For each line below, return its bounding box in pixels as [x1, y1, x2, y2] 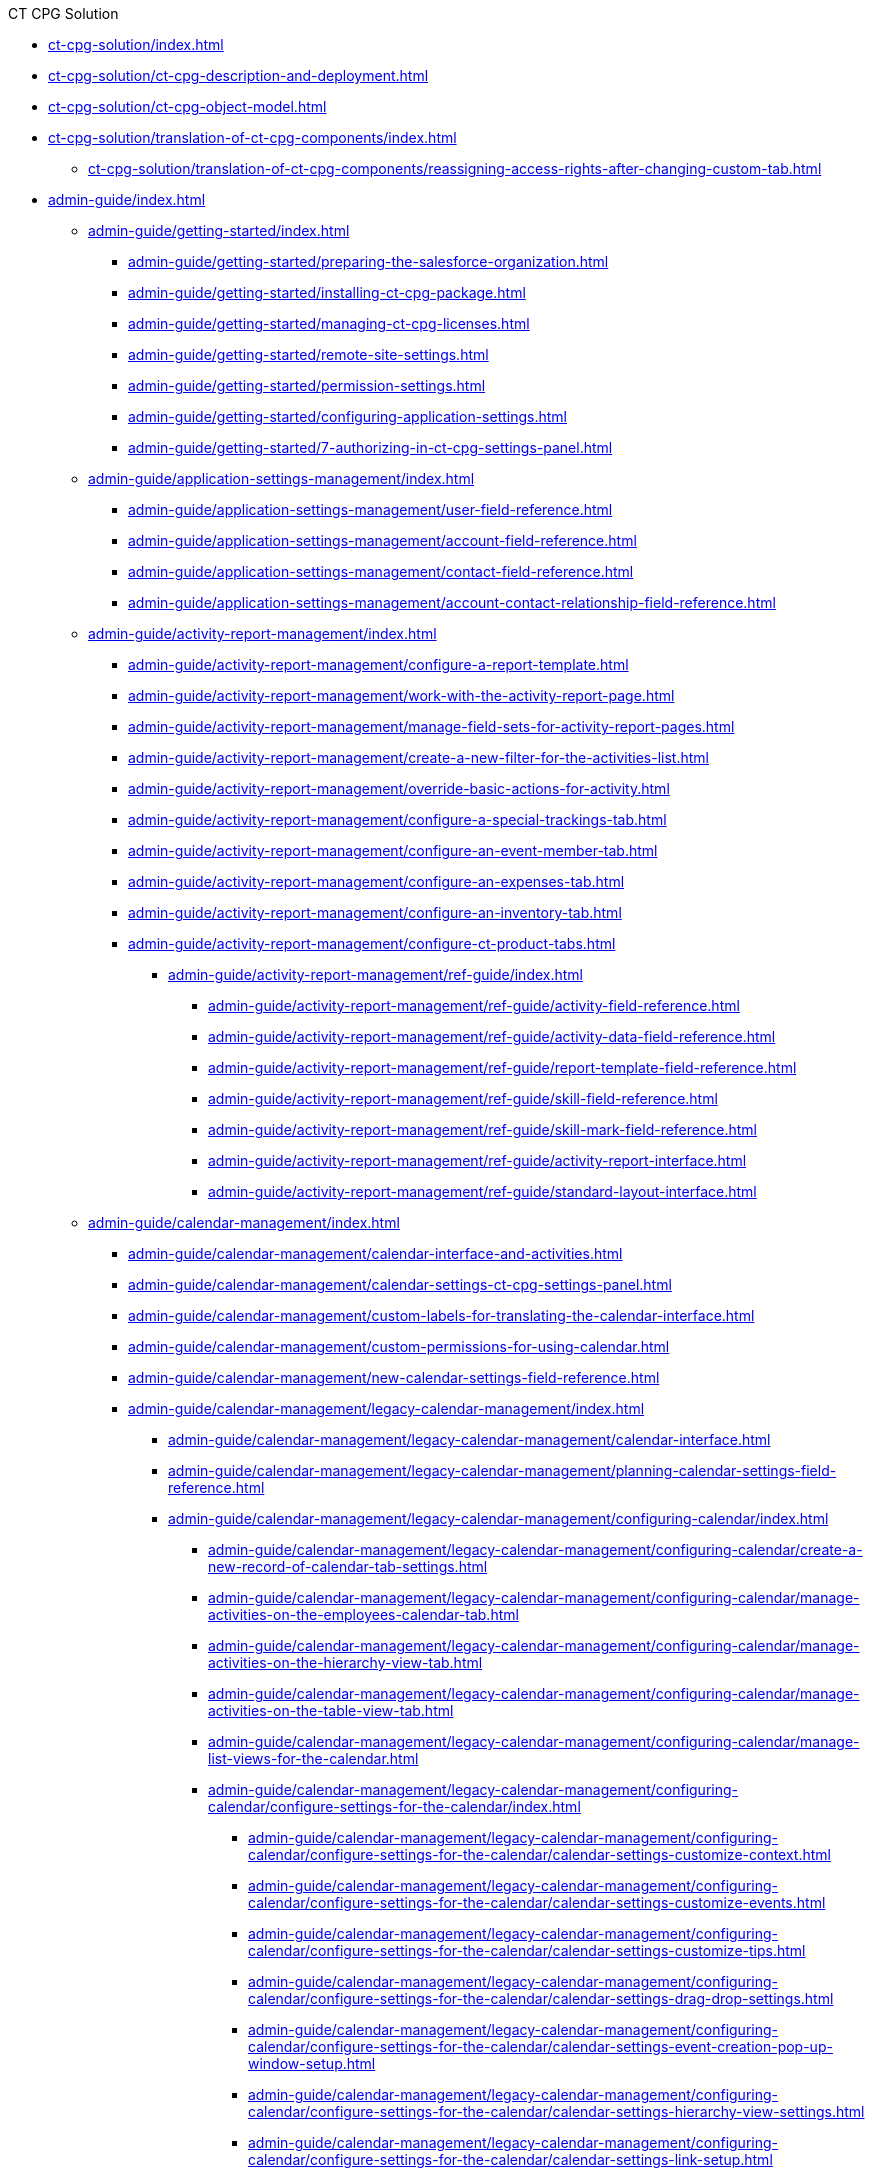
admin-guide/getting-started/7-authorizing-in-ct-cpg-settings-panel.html [128, 439, 613, 456]
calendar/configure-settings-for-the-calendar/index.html [208, 1798, 581, 1815]
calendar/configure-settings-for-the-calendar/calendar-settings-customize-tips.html [248, 1942, 806, 1959]
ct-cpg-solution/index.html [48, 36, 224, 53]
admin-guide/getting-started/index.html [88, 222, 350, 239]
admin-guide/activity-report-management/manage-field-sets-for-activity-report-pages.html [128, 718, 735, 735]
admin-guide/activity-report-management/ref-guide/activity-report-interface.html [208, 1152, 747, 1169]
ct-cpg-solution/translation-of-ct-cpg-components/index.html [48, 129, 457, 146]
